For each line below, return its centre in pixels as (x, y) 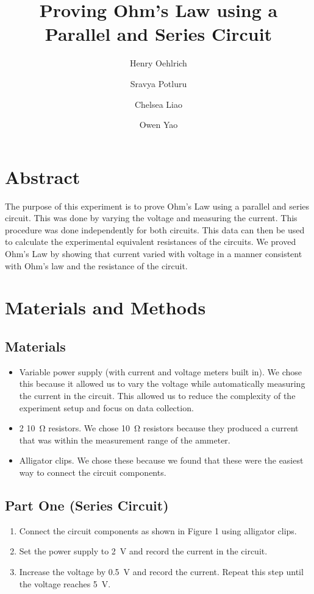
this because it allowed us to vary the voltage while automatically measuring (162, 384)
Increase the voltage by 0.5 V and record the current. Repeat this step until (161, 571)
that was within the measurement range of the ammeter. (125, 440)
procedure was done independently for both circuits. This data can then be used (155, 229)
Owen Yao (159, 125)
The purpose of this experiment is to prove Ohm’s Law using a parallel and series (157, 206)
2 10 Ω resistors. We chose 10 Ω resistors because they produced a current (159, 428)
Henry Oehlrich (159, 63)
